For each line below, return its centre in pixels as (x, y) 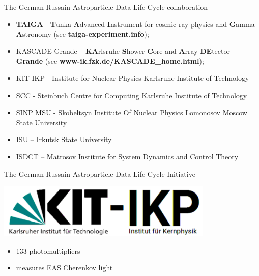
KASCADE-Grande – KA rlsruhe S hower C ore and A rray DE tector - (125, 51)
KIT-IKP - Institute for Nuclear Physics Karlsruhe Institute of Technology (133, 78)
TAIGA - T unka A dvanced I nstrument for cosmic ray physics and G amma (135, 24)
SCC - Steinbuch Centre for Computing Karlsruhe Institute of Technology (132, 95)
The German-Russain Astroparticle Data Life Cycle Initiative (100, 173)
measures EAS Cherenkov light (64, 268)
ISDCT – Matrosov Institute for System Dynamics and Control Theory (127, 156)
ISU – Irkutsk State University (64, 139)
